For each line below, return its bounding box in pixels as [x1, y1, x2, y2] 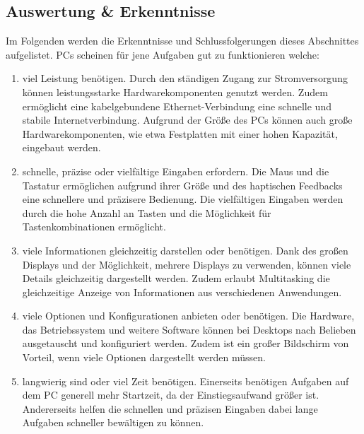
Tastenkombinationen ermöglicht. [22, 219, 166, 234]
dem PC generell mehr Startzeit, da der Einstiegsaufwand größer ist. [22, 387, 319, 402]
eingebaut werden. [22, 140, 101, 155]
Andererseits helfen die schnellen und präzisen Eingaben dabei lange [22, 401, 318, 416]
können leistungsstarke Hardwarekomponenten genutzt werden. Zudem [22, 84, 328, 99]
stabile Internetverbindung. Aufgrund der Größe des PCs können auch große [22, 112, 353, 127]
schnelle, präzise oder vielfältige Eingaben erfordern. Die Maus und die [22, 163, 329, 178]
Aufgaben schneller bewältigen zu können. [22, 415, 204, 430]
